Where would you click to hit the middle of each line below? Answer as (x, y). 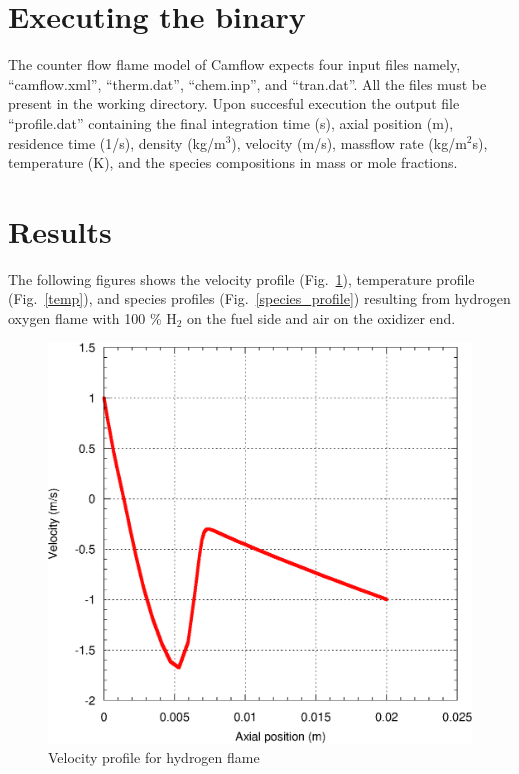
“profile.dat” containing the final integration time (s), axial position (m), (231, 122)
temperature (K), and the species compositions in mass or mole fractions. (233, 162)
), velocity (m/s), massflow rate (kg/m (349, 142)
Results (60, 230)
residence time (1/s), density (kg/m (117, 142)
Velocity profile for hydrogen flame (154, 757)
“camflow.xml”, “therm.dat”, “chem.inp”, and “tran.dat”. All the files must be (247, 83)
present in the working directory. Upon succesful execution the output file (234, 103)
